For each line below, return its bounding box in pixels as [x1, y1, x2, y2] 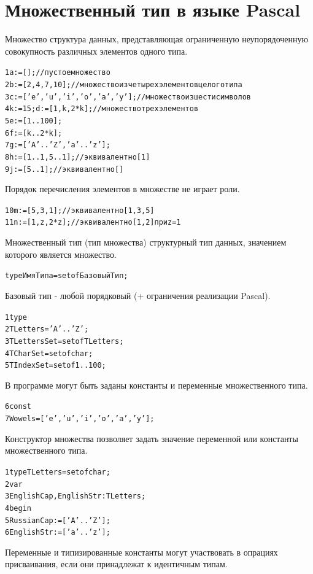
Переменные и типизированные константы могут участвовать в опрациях [5, 545, 278, 558]
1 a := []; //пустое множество [5, 68, 110, 77]
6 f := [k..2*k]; [5, 128, 63, 138]
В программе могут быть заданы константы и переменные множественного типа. [5, 378, 308, 391]
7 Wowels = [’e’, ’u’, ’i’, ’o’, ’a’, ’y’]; [5, 414, 155, 424]
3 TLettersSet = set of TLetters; [5, 336, 124, 346]
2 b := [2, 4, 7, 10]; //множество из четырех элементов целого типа [5, 80, 242, 89]
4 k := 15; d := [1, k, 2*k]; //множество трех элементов [5, 104, 199, 114]
